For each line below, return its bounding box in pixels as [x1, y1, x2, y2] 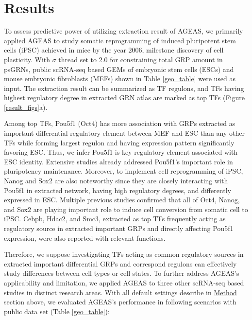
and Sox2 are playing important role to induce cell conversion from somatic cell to [4, 204, 248, 214]
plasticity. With [4, 54, 50, 64]
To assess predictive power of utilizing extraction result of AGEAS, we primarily [4, 26, 243, 36]
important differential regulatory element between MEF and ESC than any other [4, 128, 245, 138]
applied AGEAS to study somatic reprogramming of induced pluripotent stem [4, 35, 236, 45]
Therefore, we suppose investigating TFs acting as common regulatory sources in [4, 249, 244, 259]
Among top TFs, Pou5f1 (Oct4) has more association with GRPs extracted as [4, 118, 235, 128]
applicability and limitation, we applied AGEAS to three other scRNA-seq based [4, 277, 244, 287]
